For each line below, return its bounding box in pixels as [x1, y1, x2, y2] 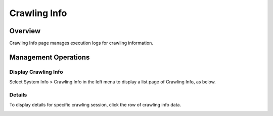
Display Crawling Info [9, 68, 63, 75]
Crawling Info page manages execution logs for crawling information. [9, 40, 154, 46]
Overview [9, 27, 41, 35]
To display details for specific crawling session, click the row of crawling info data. [9, 102, 181, 108]
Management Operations [9, 53, 90, 61]
